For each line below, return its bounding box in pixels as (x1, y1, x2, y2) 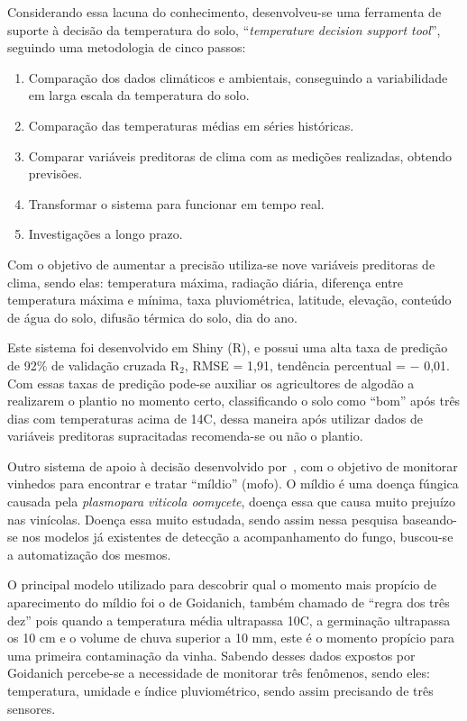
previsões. (28, 164, 83, 183)
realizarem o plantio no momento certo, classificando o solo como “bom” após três (7, 391, 461, 410)
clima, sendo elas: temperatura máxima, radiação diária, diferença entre (7, 272, 404, 291)
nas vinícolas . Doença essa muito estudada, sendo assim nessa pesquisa (7, 509, 398, 528)
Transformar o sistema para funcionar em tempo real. (28, 194, 325, 213)
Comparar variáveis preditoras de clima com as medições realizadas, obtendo (28, 146, 452, 165)
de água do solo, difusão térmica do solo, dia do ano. (7, 307, 298, 326)
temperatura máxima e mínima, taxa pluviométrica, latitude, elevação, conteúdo (7, 290, 452, 309)
